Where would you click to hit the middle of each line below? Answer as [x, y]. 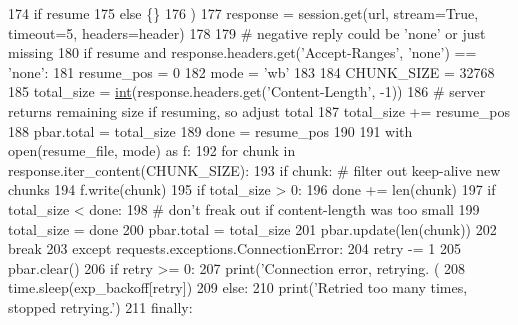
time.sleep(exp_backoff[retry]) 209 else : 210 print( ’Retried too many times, [238, 287]
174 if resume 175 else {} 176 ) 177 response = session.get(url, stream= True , [243, 13]
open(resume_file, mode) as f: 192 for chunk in [152, 150]
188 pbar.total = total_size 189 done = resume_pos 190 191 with [210, 130]
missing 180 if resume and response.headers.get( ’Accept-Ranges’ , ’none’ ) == [242, 52]
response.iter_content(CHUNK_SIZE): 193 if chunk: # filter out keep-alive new [254, 169]
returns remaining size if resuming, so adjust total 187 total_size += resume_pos [259, 110]
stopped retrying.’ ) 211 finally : [100, 306]
